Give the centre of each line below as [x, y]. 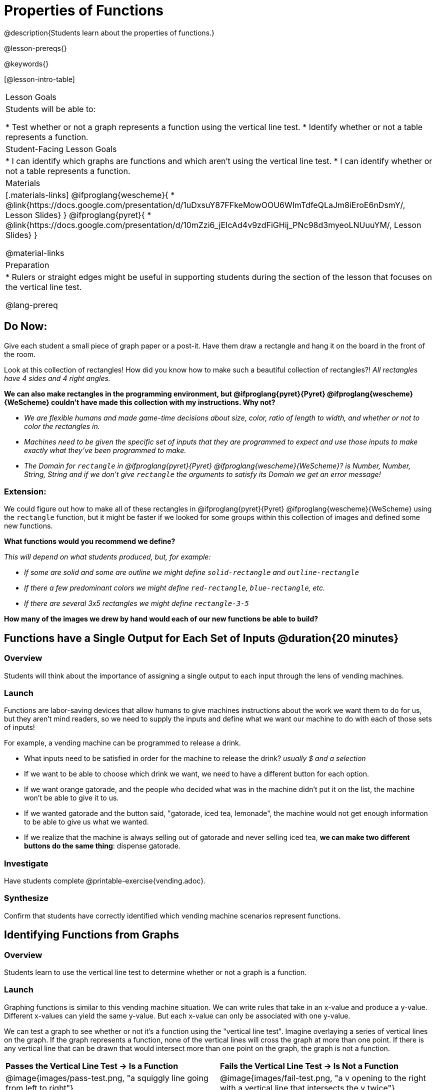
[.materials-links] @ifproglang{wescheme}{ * [90, 195]
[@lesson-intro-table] [39, 79]
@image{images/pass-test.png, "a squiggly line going [107, 1078]
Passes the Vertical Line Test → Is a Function [92, 1066]
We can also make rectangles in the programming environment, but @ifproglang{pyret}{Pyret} [165, 393]
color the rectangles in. [62, 426]
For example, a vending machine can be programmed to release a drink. [122, 743]
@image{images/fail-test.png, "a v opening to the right [323, 1078]
